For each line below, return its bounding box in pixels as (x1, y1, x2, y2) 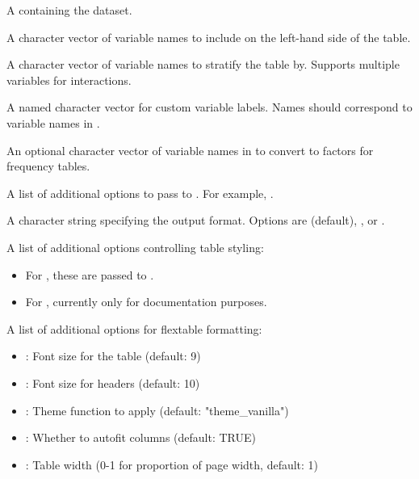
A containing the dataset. (6, 2, 132, 18)
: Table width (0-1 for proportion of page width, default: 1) (25, 456, 319, 473)
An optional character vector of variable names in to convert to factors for (6, 141, 374, 158)
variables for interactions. (6, 71, 132, 88)
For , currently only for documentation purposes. (25, 293, 267, 310)
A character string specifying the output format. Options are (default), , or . (6, 212, 385, 229)
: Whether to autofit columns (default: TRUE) (25, 429, 256, 446)
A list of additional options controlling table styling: (6, 238, 264, 255)
